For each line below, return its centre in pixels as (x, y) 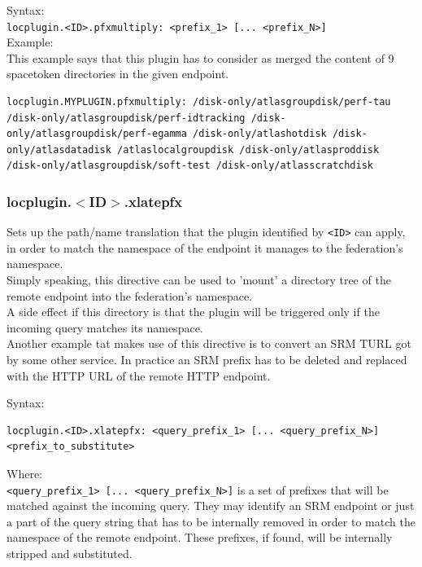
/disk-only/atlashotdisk (260, 134)
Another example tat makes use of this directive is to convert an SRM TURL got (209, 343)
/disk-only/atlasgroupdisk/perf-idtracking (126, 118)
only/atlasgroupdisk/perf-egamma (97, 134)
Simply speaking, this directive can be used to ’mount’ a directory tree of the (199, 280)
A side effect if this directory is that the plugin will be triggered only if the (193, 312)
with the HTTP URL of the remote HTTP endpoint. (139, 375)
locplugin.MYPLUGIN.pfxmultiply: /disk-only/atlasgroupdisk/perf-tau (199, 102)
